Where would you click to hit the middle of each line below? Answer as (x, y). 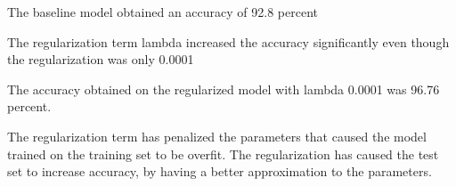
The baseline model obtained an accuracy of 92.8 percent (163, 12)
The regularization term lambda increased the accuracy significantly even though (228, 41)
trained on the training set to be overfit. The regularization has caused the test (223, 154)
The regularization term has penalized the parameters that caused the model (217, 136)
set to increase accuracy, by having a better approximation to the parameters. (220, 171)
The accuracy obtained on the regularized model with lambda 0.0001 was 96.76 (224, 89)
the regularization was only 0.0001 (101, 59)
